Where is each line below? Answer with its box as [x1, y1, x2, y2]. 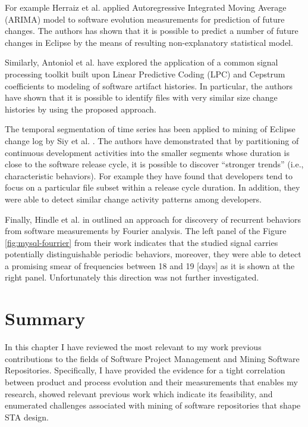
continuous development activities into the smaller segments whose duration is [5, 146, 290, 158]
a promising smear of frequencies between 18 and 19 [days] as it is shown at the [5, 259, 295, 272]
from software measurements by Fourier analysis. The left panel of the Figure [5, 225, 287, 237]
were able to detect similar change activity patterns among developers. [5, 192, 262, 205]
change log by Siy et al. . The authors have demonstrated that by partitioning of [5, 134, 299, 147]
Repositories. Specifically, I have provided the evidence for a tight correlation [5, 364, 285, 376]
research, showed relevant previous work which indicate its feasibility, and [5, 387, 273, 400]
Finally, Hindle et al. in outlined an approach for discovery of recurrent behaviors [5, 213, 301, 225]
